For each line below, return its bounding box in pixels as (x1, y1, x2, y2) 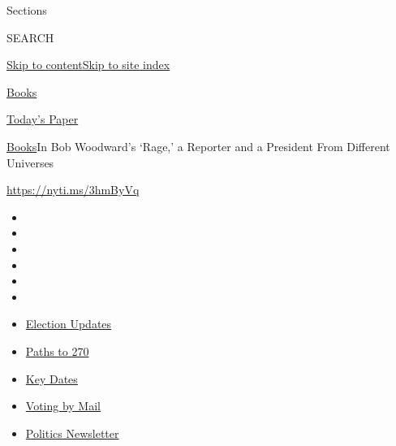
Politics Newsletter (25, 424, 119, 441)
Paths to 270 (25, 342, 89, 359)
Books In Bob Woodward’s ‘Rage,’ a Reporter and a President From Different (6, 137, 390, 154)
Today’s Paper (6, 110, 79, 128)
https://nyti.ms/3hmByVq (6, 181, 140, 198)
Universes (6, 154, 54, 171)
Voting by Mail (25, 397, 101, 414)
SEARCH (6, 28, 54, 45)
